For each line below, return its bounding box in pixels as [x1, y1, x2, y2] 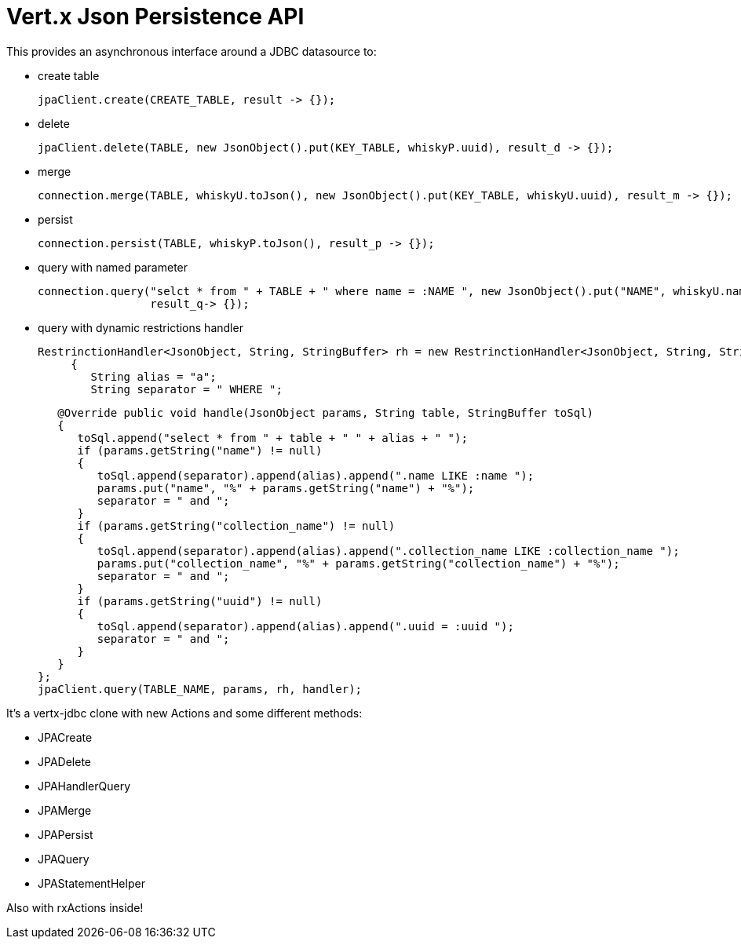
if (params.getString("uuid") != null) [77, 594, 323, 607]
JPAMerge [38, 803, 92, 817]
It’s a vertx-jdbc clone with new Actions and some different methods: [6, 706, 363, 720]
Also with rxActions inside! [6, 900, 144, 914]
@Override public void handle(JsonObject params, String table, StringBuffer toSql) [57, 406, 594, 419]
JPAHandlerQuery [38, 779, 130, 793]
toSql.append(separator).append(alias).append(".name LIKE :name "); [97, 469, 535, 482]
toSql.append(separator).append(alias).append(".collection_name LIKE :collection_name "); [97, 544, 680, 557]
